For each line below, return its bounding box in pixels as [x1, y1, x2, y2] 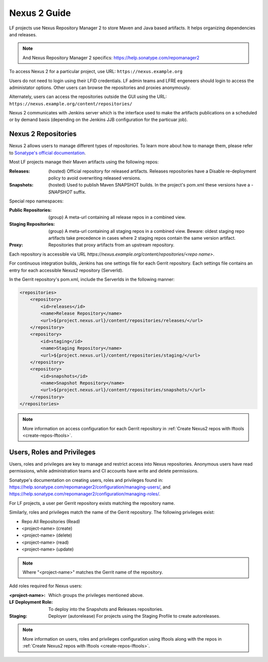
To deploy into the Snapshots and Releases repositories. [48, 606, 164, 612]
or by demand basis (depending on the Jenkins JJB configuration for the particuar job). [9, 117, 188, 123]
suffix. [73, 189, 86, 195]
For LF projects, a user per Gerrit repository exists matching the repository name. [9, 500, 175, 506]
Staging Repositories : [9, 221, 55, 227]
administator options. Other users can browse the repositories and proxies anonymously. [9, 85, 191, 91]
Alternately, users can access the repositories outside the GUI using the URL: [9, 94, 167, 99]
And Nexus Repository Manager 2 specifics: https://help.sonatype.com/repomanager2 [22, 55, 200, 61]
